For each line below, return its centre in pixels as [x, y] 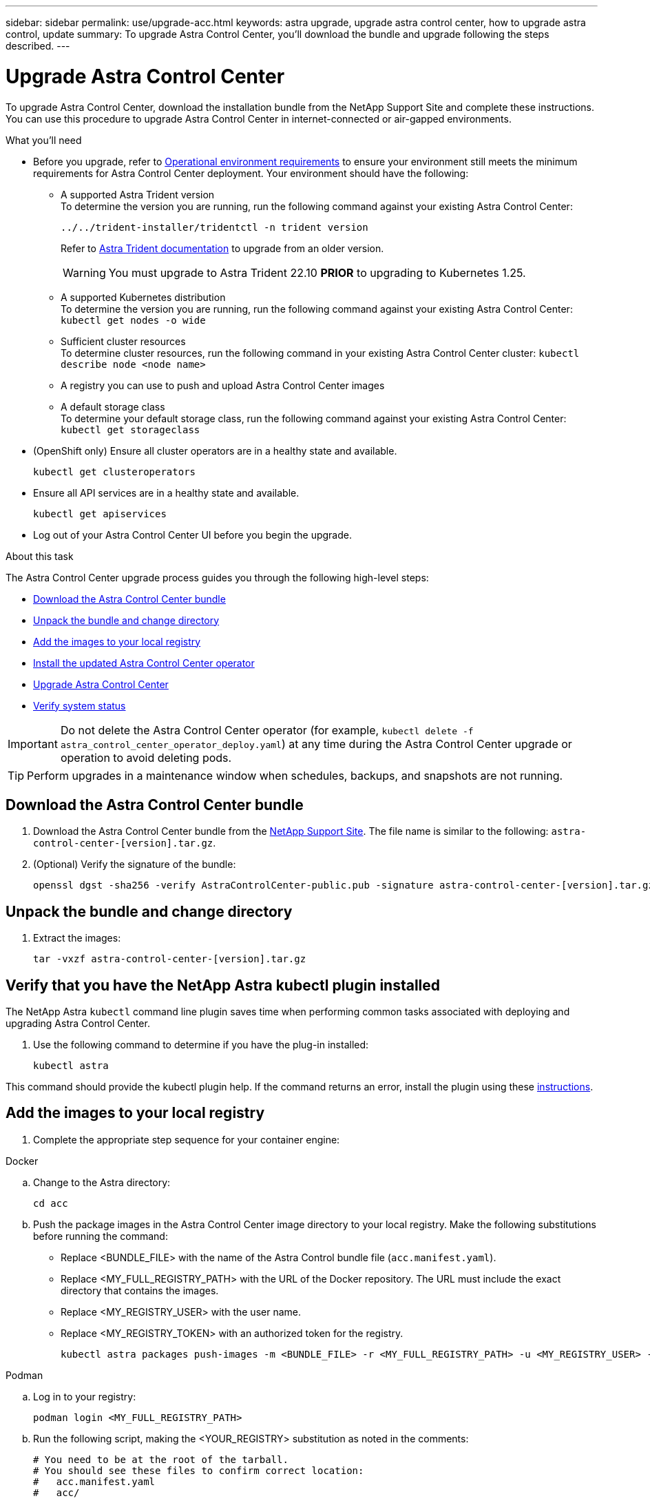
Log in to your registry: [85, 1396]
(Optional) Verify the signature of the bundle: [135, 864]
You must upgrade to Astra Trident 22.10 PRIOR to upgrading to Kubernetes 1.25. [317, 272]
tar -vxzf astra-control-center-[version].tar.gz [170, 959]
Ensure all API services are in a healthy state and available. [166, 493]
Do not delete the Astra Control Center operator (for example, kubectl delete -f [267, 730]
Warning [84, 272]
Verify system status [80, 705]
